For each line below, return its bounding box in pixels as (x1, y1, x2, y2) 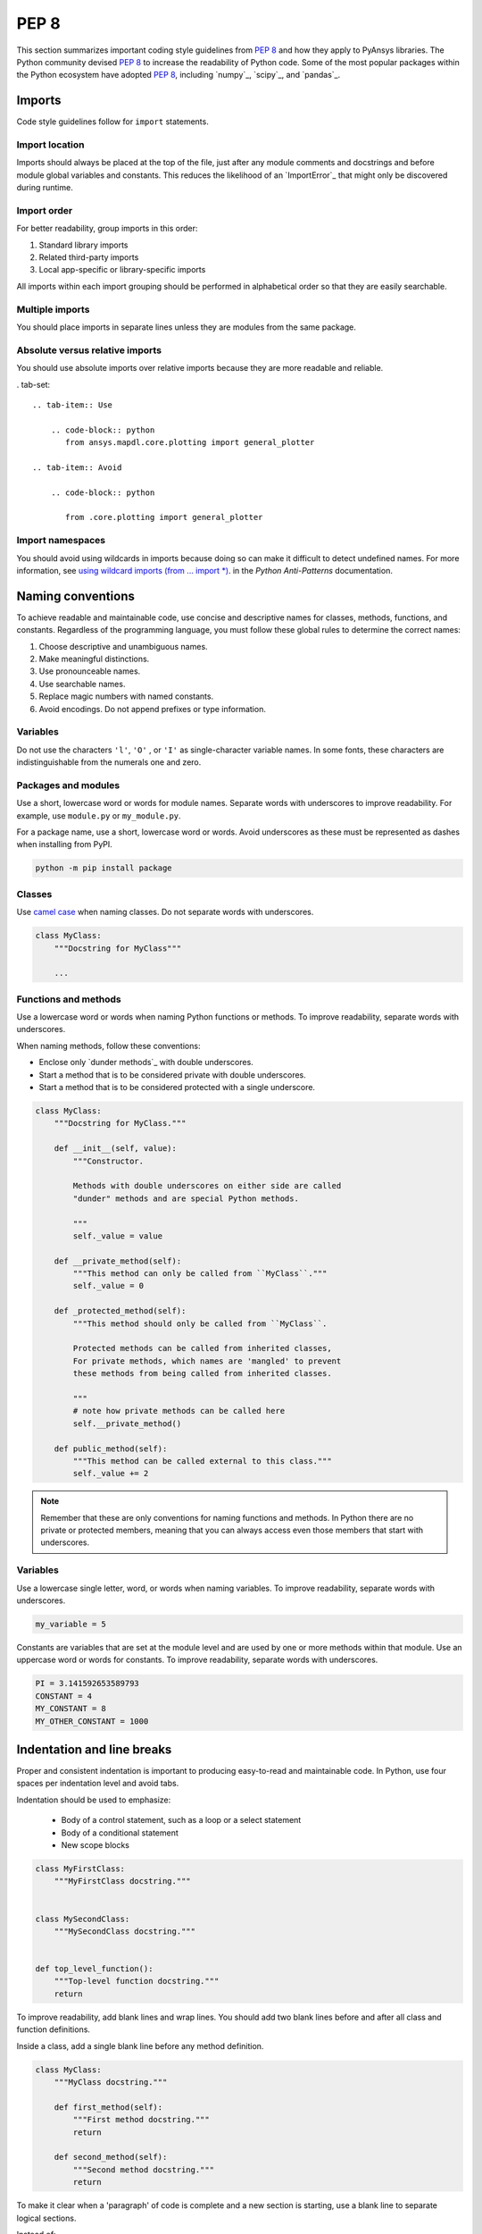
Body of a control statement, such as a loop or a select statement (61, 1815, 302, 1826)
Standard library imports (38, 239, 129, 250)
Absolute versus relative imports (16, 344, 162, 357)
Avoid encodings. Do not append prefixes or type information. (38, 703, 267, 714)
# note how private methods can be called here (72, 1406, 286, 1416)
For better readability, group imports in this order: (16, 223, 198, 234)
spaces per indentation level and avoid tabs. (16, 1778, 179, 1789)
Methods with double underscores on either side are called (72, 1180, 342, 1191)
